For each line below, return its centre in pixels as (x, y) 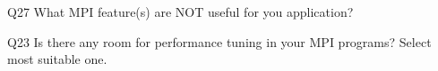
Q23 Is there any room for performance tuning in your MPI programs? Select (219, 41)
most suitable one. (57, 59)
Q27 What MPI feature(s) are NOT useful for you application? (180, 12)
